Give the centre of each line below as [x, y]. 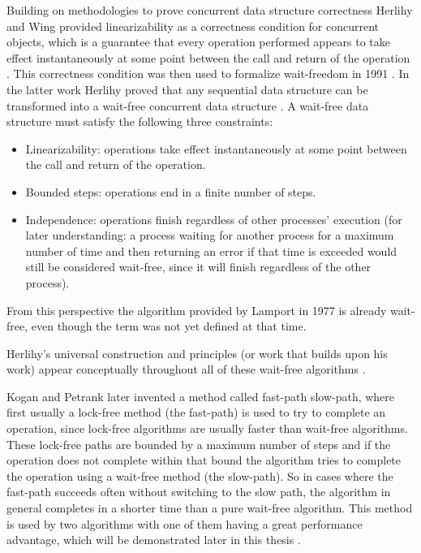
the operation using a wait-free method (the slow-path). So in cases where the [200, 475]
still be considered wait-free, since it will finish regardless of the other [198, 267]
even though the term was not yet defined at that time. [169, 326]
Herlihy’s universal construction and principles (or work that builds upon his [197, 353]
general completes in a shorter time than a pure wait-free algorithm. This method [210, 508]
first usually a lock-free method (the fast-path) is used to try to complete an [196, 412]
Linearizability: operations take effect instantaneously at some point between [216, 148]
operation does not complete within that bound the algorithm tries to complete [204, 460]
